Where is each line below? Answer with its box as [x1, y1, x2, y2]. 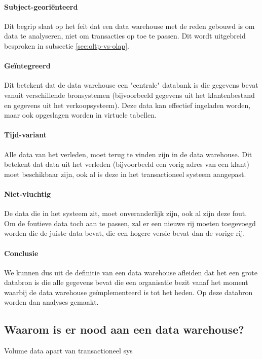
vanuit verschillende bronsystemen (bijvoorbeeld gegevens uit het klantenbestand [4, 89, 255, 100]
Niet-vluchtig [4, 188, 51, 199]
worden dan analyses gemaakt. [4, 297, 99, 307]
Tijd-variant [4, 129, 47, 140]
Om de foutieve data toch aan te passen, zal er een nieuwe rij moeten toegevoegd [4, 218, 256, 228]
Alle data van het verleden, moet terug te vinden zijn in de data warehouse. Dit [4, 149, 252, 159]
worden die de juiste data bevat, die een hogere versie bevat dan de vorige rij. [4, 228, 245, 238]
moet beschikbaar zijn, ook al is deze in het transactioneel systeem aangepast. [4, 168, 246, 179]
